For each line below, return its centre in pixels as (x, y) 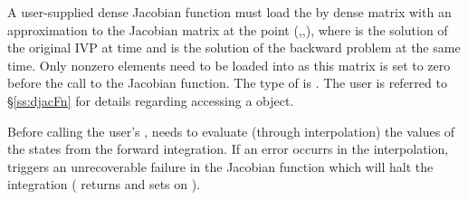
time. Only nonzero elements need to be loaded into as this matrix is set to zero (229, 65)
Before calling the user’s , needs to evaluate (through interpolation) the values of (231, 131)
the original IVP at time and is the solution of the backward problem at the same (234, 48)
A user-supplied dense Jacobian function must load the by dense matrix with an (229, 12)
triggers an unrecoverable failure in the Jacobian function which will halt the (220, 166)
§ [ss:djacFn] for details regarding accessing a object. (151, 100)
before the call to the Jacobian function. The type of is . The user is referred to (227, 83)
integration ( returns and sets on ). (104, 184)
